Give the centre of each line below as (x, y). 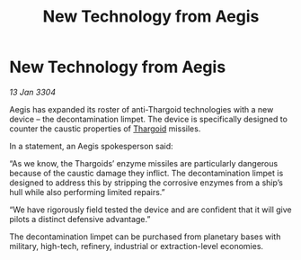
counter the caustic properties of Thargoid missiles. (105, 129)
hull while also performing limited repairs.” (87, 192)
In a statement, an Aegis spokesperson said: (91, 146)
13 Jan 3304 (33, 92)
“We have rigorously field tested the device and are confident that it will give (150, 210)
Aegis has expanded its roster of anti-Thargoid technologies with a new (142, 109)
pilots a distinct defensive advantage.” (80, 219)
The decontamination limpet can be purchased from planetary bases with (145, 237)
